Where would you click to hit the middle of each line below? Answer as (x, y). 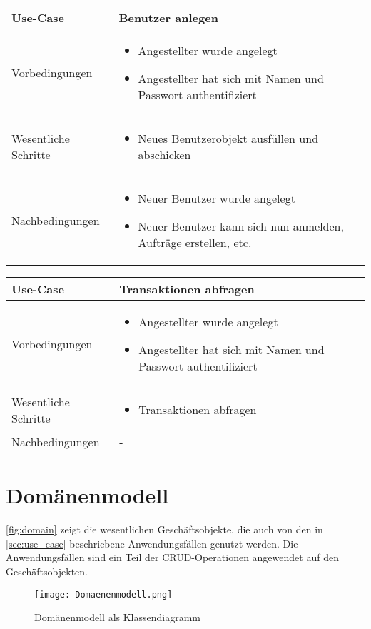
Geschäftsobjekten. (47, 571)
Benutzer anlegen (168, 17)
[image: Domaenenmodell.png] (103, 594)
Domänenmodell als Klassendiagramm (118, 617)
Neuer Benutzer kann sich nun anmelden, (241, 226)
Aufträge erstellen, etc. (195, 242)
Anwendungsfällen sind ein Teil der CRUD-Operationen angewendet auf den (172, 557)
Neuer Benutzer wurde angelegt (217, 198)
